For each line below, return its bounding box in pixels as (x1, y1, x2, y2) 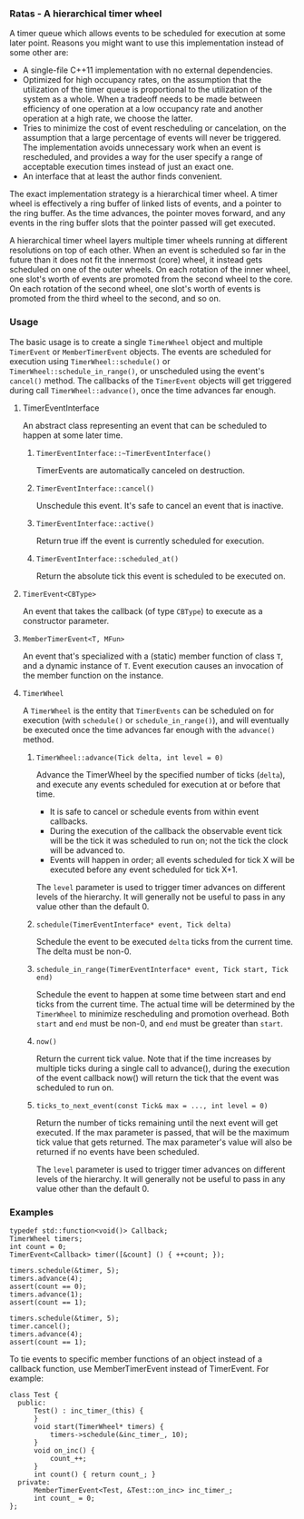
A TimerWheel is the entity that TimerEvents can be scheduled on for (22, 705, 275, 716)
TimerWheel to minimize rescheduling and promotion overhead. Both (35, 1008, 289, 1019)
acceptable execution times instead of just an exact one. (22, 162, 234, 173)
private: (17, 1477, 51, 1487)
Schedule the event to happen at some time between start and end (35, 988, 286, 999)
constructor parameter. (22, 615, 110, 626)
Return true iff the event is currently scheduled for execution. (35, 535, 265, 546)
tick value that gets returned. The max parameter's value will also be (35, 1137, 293, 1147)
